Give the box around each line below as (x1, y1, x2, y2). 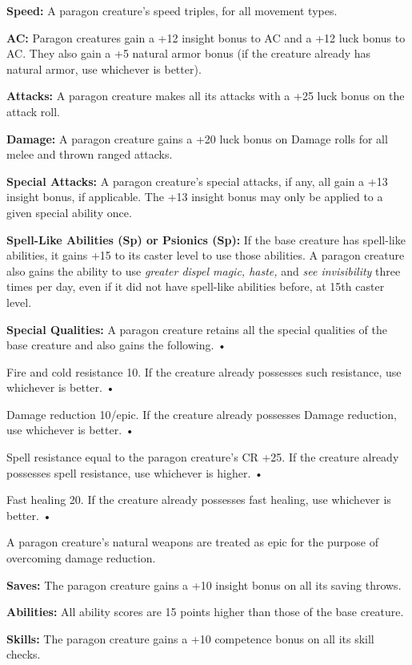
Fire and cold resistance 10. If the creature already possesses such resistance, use (6, 363, 402, 380)
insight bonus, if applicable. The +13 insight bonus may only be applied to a (6, 188, 383, 205)
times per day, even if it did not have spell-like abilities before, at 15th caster (6, 278, 385, 295)
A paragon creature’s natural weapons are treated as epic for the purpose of (6, 534, 378, 550)
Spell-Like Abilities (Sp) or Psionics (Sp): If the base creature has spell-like (6, 231, 406, 248)
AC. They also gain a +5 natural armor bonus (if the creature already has (6, 45, 371, 62)
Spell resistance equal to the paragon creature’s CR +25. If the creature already (6, 449, 399, 465)
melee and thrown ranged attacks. (6, 146, 173, 163)
